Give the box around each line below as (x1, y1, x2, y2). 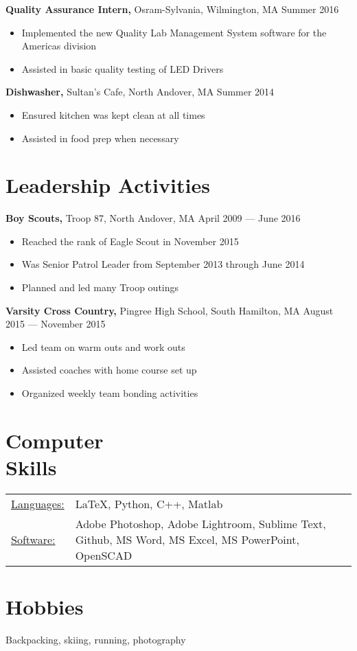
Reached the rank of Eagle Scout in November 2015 (21, 233, 239, 248)
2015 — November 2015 (5, 317, 106, 331)
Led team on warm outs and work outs (21, 339, 185, 354)
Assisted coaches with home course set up (21, 363, 197, 377)
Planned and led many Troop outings (21, 280, 179, 295)
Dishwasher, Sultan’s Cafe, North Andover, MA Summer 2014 (5, 84, 275, 99)
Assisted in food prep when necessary (21, 130, 179, 145)
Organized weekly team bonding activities (21, 386, 198, 400)
